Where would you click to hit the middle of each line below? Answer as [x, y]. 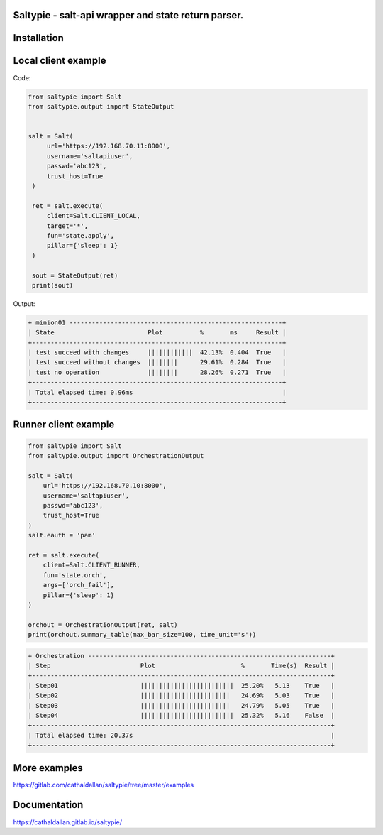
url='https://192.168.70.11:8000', [108, 146]
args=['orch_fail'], [79, 585]
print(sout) [53, 285]
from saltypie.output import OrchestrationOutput [116, 456]
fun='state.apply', [81, 235]
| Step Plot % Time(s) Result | [181, 666]
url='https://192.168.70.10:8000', [105, 486]
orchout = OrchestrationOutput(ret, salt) [103, 624]
